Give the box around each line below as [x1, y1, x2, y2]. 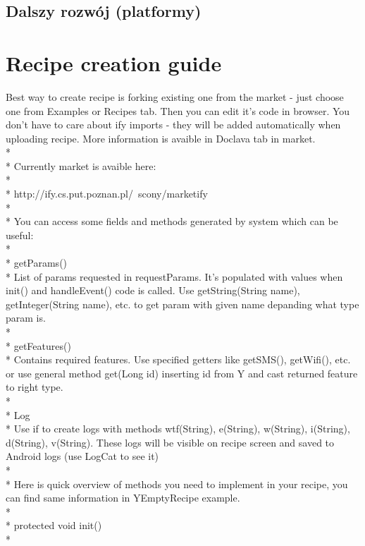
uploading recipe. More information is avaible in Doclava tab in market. [6, 131, 316, 145]
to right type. [6, 380, 63, 394]
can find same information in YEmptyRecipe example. [6, 490, 240, 505]
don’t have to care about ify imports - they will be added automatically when [6, 117, 341, 132]
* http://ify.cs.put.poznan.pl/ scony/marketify [6, 186, 208, 201]
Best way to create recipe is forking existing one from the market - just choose [6, 89, 344, 104]
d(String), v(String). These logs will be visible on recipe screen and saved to [6, 435, 335, 449]
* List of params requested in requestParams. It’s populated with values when [6, 269, 343, 284]
